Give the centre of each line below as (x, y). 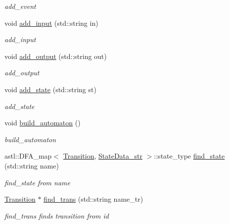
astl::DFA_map (28, 156)
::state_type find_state (189, 156)
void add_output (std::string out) (56, 56)
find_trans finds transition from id (57, 215)
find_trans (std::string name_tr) (93, 199)
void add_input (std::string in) (51, 23)
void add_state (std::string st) (50, 89)
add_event (20, 6)
